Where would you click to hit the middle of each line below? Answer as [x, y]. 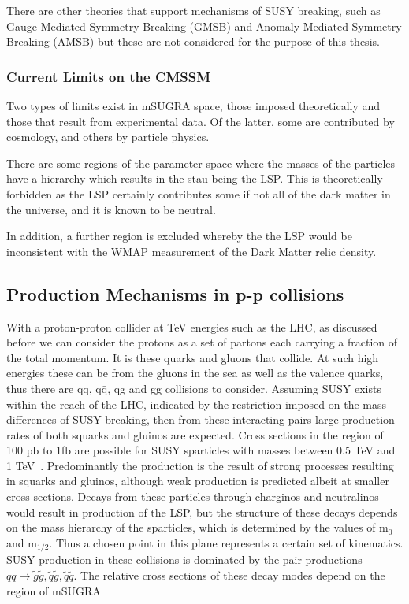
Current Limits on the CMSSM [109, 76]
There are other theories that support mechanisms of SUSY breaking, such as [193, 10]
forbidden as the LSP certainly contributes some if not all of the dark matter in [199, 193]
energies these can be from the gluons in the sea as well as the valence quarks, [195, 373]
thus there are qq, [49, 388]
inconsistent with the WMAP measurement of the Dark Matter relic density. [191, 251]
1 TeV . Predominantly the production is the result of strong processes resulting [200, 465]
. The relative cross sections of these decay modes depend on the [229, 574]
